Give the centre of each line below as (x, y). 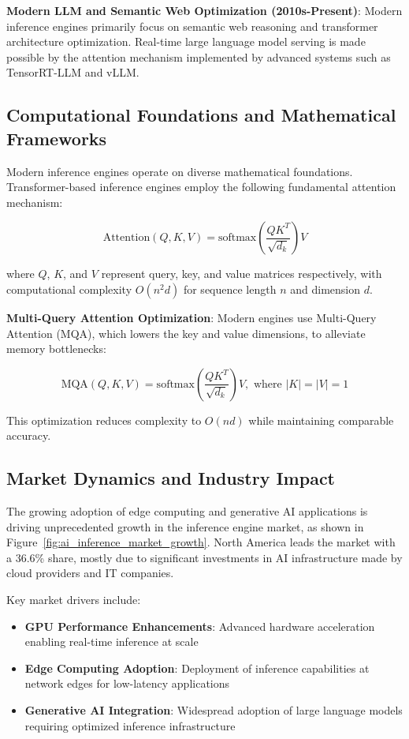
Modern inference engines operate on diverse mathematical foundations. (180, 171)
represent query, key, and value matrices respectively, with (242, 274)
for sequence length (230, 289)
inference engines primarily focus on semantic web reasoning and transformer (192, 26)
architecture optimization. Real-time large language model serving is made (186, 41)
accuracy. (29, 435)
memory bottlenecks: (56, 349)
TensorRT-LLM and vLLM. (73, 72)
